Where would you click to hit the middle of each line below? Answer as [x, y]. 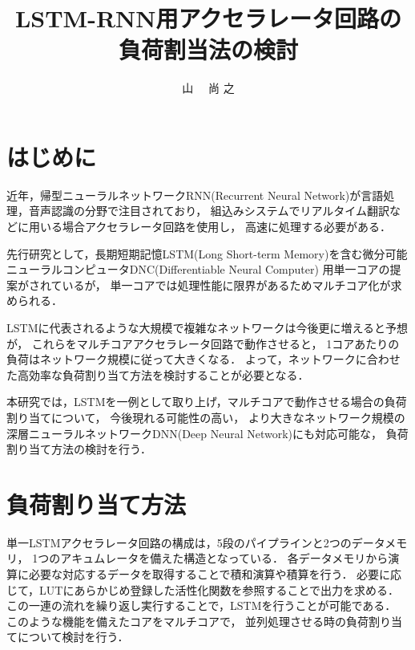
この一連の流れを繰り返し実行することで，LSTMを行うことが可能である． [201, 605]
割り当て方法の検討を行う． [79, 449]
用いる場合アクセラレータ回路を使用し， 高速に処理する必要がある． [210, 227]
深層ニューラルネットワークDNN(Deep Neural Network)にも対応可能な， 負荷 [207, 433]
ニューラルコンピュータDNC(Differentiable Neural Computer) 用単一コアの [198, 269]
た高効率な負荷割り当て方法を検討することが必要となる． [158, 374]
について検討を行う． [73, 637]
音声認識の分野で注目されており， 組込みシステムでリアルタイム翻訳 [209, 211]
